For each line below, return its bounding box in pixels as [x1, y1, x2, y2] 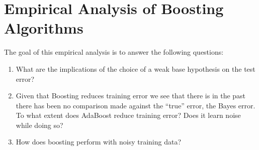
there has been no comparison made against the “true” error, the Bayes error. [16, 100, 255, 110]
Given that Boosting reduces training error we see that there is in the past [16, 90, 246, 101]
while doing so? [16, 119, 63, 130]
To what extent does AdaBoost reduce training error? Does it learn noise [16, 110, 241, 120]
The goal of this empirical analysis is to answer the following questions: [4, 47, 224, 57]
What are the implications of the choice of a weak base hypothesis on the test [16, 63, 255, 74]
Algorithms [4, 18, 83, 38]
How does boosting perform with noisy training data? [16, 136, 182, 147]
